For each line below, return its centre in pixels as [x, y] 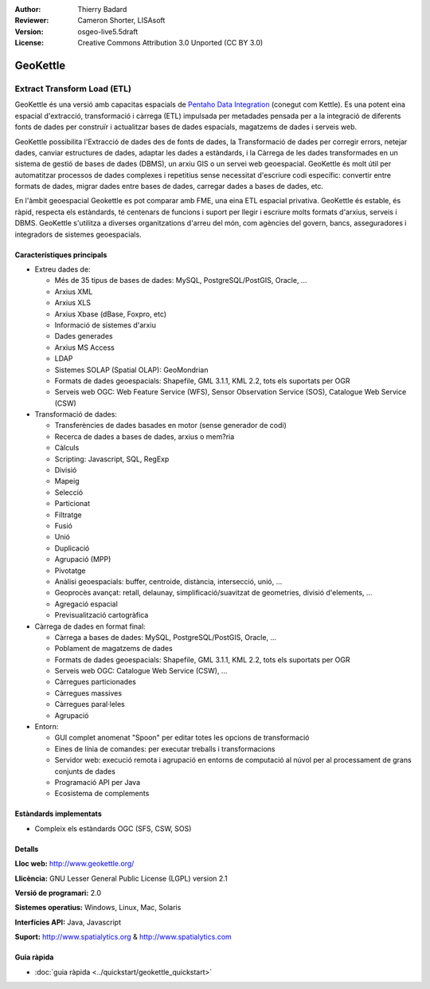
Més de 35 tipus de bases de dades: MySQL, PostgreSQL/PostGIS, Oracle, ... [181, 281]
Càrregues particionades [96, 682]
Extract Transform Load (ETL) [73, 88]
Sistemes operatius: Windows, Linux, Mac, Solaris [98, 908]
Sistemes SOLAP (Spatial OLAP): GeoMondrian [131, 370]
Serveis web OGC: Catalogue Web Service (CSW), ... [141, 671]
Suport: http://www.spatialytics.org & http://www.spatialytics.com [123, 937]
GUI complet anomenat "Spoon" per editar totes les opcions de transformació [182, 738]
